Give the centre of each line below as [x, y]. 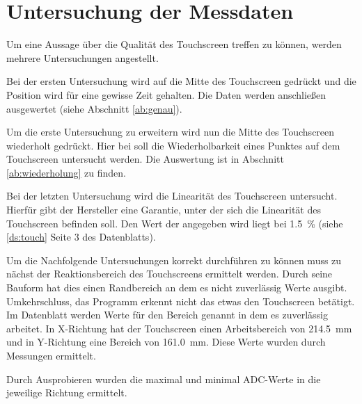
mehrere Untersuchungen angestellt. [82, 57]
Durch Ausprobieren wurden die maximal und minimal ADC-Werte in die [164, 379]
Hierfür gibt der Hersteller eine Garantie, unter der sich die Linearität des [164, 210]
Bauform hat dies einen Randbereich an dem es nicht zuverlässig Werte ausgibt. [177, 288]
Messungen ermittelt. [51, 355]
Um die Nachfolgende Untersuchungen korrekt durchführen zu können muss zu [174, 260]
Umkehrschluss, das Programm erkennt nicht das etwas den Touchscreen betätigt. [181, 301]
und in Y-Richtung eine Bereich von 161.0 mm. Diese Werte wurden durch [166, 342]
